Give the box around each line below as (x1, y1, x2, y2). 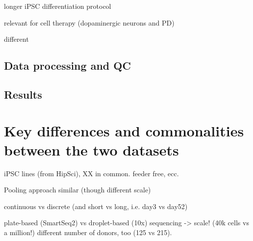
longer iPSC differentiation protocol (4, 1, 111, 11)
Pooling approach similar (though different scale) (4, 185, 151, 195)
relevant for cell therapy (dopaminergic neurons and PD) (4, 17, 175, 27)
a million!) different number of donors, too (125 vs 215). (4, 227, 172, 238)
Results (4, 86, 42, 102)
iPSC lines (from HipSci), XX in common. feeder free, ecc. (4, 168, 179, 178)
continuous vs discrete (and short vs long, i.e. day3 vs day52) (4, 201, 188, 211)
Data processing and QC (4, 58, 131, 73)
